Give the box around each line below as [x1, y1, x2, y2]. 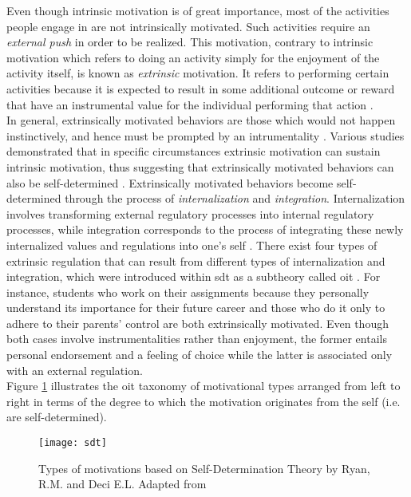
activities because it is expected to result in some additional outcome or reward [6, 80, 395, 97]
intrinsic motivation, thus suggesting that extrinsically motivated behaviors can [6, 158, 394, 175]
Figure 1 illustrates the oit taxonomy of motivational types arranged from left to [6, 377, 401, 394]
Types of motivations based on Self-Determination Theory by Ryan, [38, 460, 370, 476]
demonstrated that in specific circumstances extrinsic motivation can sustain [6, 143, 381, 160]
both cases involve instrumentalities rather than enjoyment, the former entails [6, 330, 387, 347]
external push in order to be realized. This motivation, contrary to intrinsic [6, 34, 373, 50]
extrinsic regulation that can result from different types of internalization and [6, 252, 385, 269]
